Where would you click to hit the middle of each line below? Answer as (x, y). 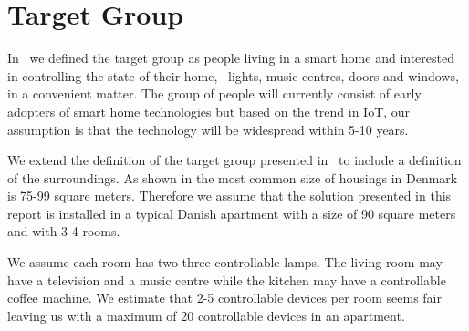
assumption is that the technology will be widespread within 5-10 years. (208, 129)
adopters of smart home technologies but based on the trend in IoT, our (209, 111)
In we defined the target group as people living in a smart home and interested (231, 58)
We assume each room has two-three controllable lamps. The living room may (225, 262)
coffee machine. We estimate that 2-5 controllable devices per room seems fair (224, 298)
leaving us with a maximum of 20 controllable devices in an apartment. (206, 315)
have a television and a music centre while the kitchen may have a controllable (227, 279)
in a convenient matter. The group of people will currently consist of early (214, 93)
